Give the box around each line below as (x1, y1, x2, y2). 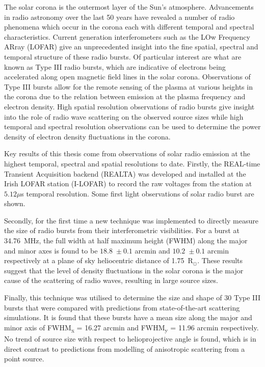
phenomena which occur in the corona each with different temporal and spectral (4, 21, 254, 32)
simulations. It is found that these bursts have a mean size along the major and (4, 312, 252, 323)
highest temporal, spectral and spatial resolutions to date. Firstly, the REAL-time (4, 158, 260, 168)
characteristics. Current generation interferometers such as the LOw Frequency (4, 31, 250, 42)
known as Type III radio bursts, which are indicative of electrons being (4, 61, 226, 72)
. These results (197, 255, 243, 266)
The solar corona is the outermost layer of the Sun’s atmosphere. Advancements (4, 2, 254, 12)
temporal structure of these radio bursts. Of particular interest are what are (4, 51, 242, 62)
